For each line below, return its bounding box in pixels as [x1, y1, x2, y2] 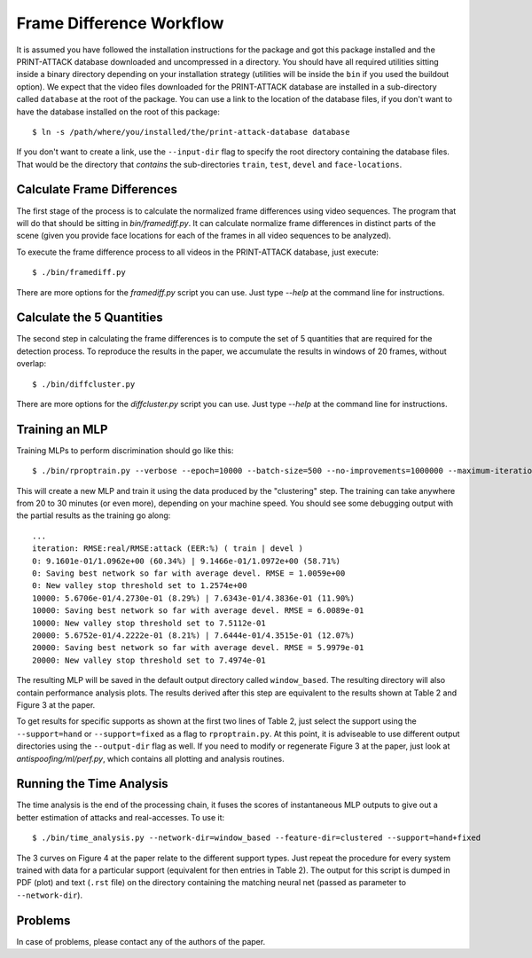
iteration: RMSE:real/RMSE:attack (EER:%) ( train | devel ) [32, 544, 303, 554]
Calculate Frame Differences [16, 182, 177, 197]
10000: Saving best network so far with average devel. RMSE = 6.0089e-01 [32, 606, 364, 616]
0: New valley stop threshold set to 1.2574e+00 [32, 581, 247, 591]
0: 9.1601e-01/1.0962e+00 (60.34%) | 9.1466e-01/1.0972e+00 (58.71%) [32, 555, 341, 566]
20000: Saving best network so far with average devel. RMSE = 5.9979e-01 [32, 643, 364, 653]
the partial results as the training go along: [16, 510, 171, 521]
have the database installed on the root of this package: [16, 106, 221, 117]
